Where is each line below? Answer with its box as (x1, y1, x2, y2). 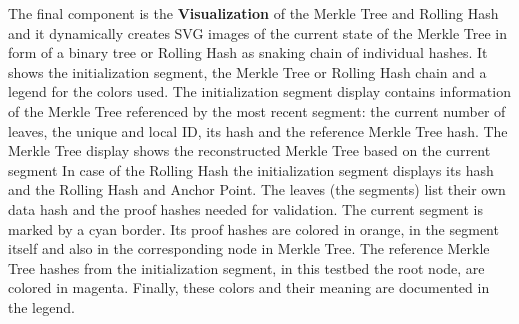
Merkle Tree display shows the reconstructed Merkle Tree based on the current (8, 140, 491, 161)
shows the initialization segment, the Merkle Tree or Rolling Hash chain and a (8, 61, 487, 82)
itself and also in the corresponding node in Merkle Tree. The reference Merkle (8, 238, 490, 259)
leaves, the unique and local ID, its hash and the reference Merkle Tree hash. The (8, 120, 508, 141)
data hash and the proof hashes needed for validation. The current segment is (8, 198, 483, 219)
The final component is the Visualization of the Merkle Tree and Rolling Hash (8, 3, 499, 23)
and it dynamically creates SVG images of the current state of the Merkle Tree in (8, 22, 508, 43)
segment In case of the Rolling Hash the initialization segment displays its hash (8, 159, 494, 180)
